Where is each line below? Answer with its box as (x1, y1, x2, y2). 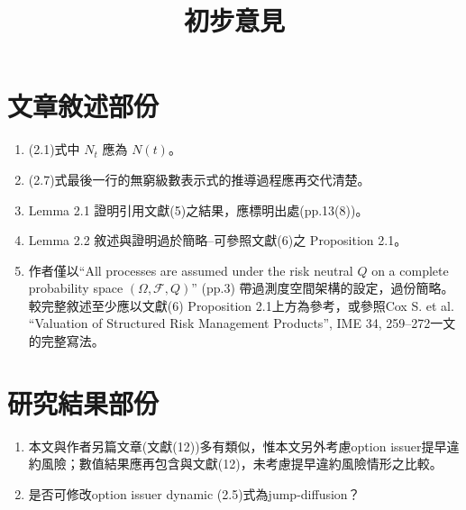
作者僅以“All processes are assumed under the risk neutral (28, 260, 353, 279)
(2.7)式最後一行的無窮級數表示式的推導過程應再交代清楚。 (28, 169, 370, 188)
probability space (28, 278, 123, 297)
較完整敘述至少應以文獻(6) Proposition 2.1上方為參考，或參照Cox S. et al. (28, 296, 454, 314)
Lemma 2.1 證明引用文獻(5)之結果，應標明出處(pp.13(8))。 (28, 200, 369, 219)
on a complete (371, 260, 449, 279)
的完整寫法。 (28, 332, 105, 351)
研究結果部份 (7, 384, 160, 421)
